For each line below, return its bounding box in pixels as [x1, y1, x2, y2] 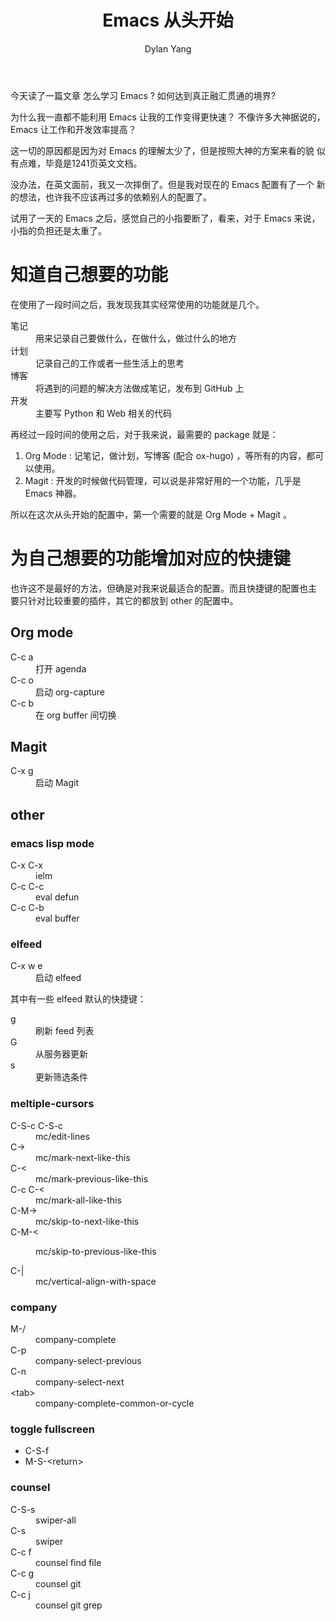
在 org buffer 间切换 [35, 709, 117, 721]
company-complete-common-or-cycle [35, 1397, 195, 1410]
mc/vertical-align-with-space [35, 1275, 157, 1287]
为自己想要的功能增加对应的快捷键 [10, 547, 292, 570]
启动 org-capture [35, 686, 106, 698]
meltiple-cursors [10, 1097, 95, 1111]
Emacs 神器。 [24, 487, 82, 499]
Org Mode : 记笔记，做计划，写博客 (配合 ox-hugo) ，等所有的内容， [24, 449, 307, 461]
